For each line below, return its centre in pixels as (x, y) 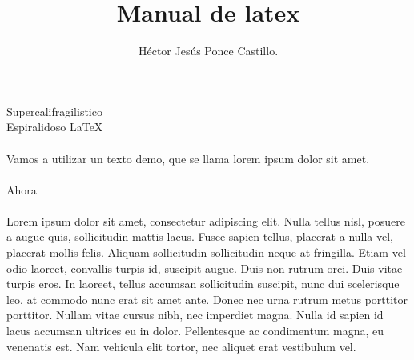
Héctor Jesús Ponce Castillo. (208, 51)
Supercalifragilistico (54, 111)
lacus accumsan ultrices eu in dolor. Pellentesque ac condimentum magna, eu (195, 331)
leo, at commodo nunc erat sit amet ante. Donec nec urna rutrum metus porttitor (207, 299)
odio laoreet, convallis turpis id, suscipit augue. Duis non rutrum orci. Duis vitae (205, 268)
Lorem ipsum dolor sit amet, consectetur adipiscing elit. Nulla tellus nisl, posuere (206, 220)
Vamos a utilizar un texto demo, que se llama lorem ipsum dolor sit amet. (188, 158)
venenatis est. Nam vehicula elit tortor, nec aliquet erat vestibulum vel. (181, 346)
